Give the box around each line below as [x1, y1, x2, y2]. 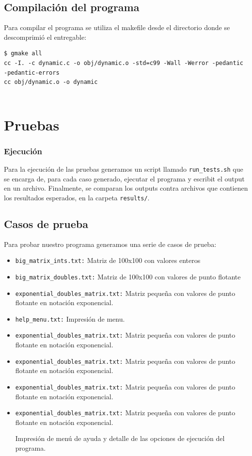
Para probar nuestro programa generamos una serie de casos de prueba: [4, 239, 217, 249]
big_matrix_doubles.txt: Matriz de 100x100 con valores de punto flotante [15, 271, 241, 281]
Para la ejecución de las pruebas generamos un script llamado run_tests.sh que [4, 163, 243, 174]
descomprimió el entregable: [4, 32, 87, 42]
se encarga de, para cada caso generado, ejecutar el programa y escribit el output [4, 173, 245, 183]
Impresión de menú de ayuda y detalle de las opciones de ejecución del [15, 433, 225, 443]
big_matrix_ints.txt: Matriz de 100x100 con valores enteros [15, 255, 201, 265]
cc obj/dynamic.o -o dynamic [4, 79, 98, 86]
